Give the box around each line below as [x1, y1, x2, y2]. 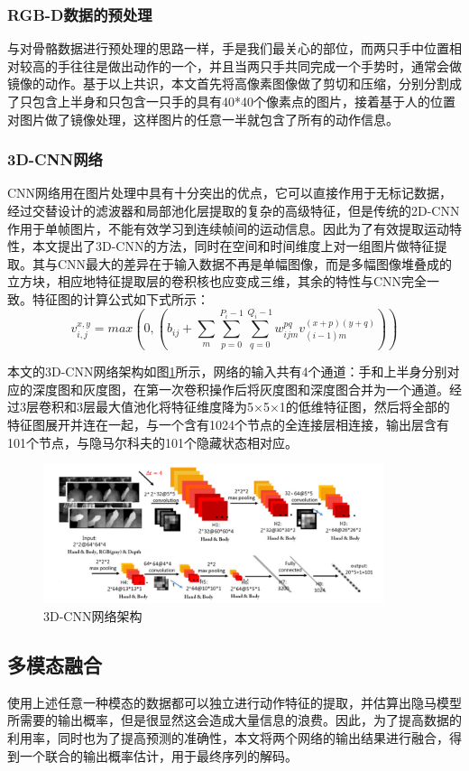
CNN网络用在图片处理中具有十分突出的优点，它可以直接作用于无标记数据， [7, 183, 453, 202]
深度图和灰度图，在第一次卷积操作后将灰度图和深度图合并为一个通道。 [32, 379, 449, 398]
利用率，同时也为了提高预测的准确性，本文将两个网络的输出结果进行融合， [7, 729, 449, 747]
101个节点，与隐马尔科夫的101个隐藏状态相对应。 [7, 432, 298, 451]
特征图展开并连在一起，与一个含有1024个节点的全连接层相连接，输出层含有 [7, 414, 449, 433]
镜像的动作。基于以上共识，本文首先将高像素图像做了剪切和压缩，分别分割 [7, 74, 449, 93]
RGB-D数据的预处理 [7, 3, 152, 25]
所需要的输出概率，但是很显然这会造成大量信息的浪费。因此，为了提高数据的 [7, 711, 462, 729]
